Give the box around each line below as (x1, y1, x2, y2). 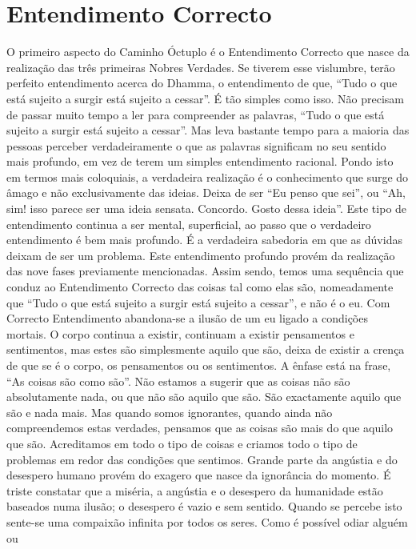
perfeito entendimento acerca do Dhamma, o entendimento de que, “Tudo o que (6, 74, 398, 91)
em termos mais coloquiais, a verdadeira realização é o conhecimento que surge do (6, 168, 409, 185)
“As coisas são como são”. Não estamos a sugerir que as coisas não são (6, 372, 350, 389)
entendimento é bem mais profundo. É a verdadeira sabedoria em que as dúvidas (6, 231, 402, 248)
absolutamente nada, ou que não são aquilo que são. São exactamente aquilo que (6, 388, 402, 405)
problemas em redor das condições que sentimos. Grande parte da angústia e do (6, 451, 398, 467)
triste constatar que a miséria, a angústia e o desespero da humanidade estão (6, 482, 383, 499)
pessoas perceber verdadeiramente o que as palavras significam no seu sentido (6, 137, 386, 154)
